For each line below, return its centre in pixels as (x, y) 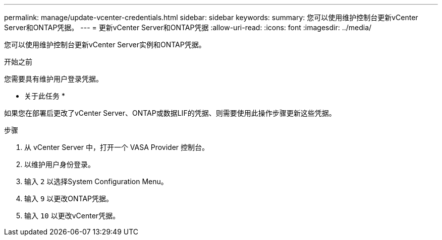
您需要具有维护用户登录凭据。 (53, 79)
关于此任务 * (45, 96)
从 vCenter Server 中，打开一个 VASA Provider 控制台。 (117, 147)
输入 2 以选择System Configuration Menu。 (96, 181)
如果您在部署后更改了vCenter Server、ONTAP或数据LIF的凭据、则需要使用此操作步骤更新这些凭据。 (170, 113)
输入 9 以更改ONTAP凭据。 (69, 198)
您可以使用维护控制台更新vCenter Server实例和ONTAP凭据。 (105, 45)
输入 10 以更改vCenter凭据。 (72, 216)
